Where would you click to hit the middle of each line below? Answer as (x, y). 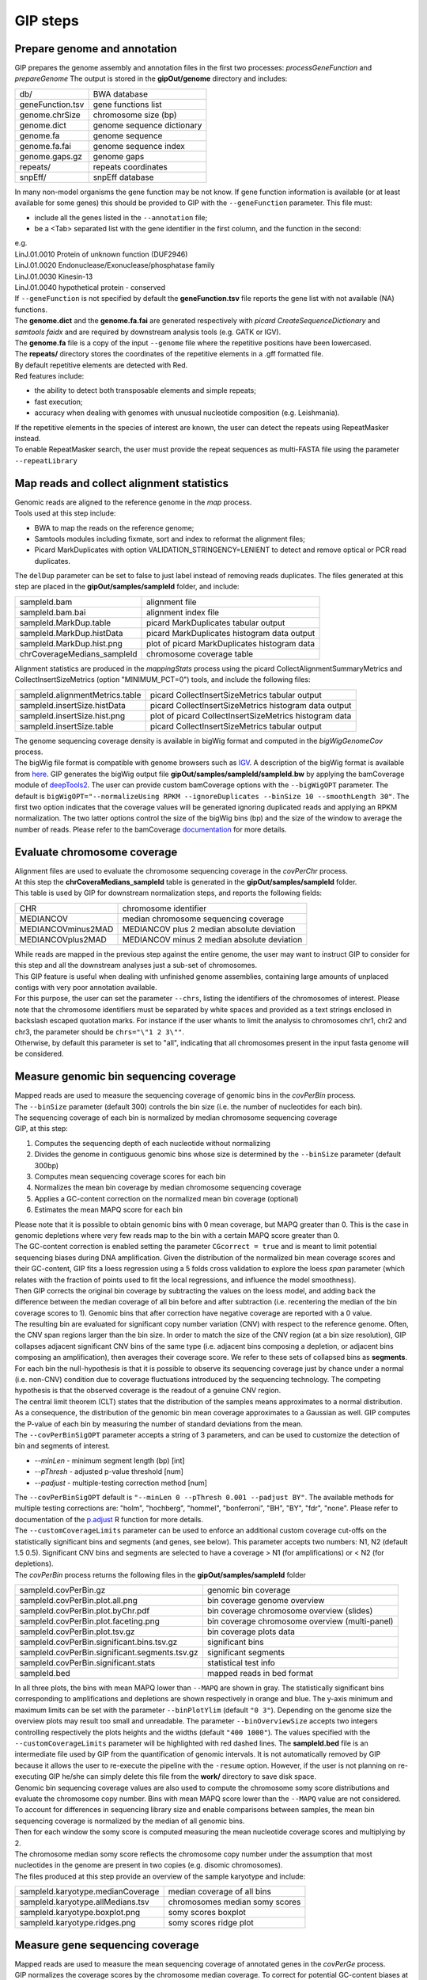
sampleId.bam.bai (53, 612)
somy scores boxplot (207, 1913)
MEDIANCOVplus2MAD (63, 939)
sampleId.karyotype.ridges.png (77, 1923)
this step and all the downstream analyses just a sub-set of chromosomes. (136, 965)
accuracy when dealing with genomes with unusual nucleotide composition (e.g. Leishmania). (187, 413)
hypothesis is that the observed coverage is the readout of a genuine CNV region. (148, 1391)
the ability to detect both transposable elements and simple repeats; (145, 390)
